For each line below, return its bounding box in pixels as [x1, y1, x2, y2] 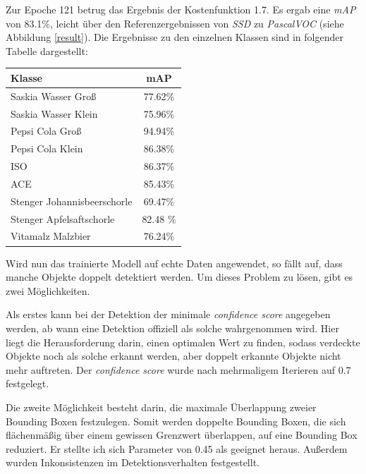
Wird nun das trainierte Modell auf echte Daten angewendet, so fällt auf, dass [6, 255, 343, 270]
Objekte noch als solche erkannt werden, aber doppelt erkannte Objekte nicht [6, 348, 341, 363]
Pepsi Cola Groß [11, 123, 82, 138]
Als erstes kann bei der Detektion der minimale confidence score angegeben [6, 307, 331, 322]
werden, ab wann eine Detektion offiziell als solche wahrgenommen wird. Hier [6, 320, 339, 335]
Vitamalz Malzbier [11, 229, 91, 243]
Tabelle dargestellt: [6, 43, 88, 58]
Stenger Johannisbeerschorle [11, 193, 133, 208]
